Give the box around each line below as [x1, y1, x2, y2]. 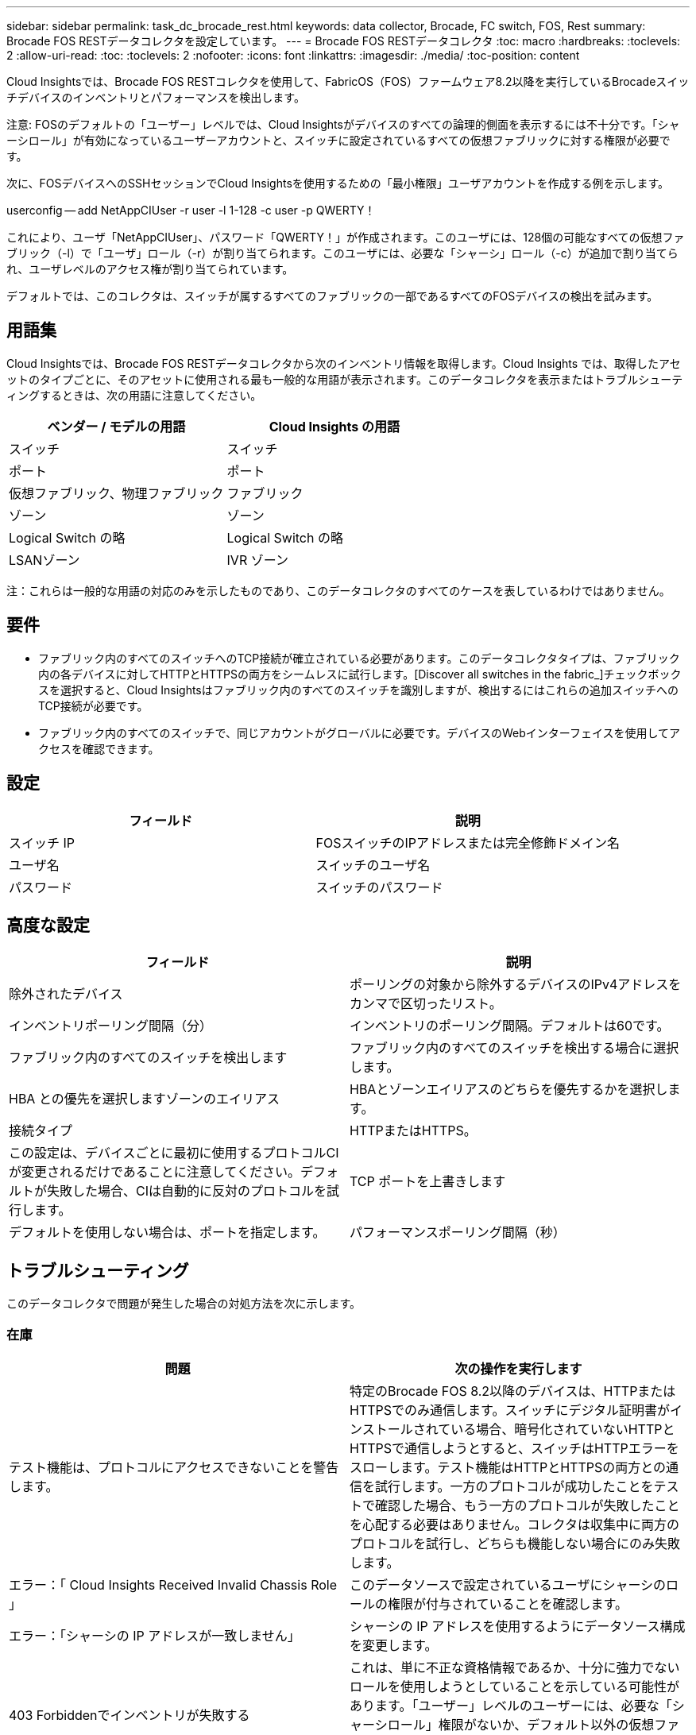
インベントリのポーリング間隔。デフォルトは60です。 [350, 1018, 670, 1034]
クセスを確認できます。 [38, 741, 160, 755]
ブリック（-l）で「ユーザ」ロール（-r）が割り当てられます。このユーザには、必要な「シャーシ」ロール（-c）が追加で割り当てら [6, 246, 679, 260]
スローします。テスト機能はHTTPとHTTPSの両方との [350, 1459, 667, 1475]
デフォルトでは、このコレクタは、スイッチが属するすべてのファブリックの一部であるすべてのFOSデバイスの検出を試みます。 [6, 289, 659, 303]
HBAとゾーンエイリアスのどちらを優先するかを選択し [350, 1081, 668, 1098]
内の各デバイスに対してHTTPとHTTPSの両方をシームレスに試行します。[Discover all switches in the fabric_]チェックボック [38, 667, 682, 681]
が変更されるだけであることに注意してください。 [9, 1164, 300, 1180]
